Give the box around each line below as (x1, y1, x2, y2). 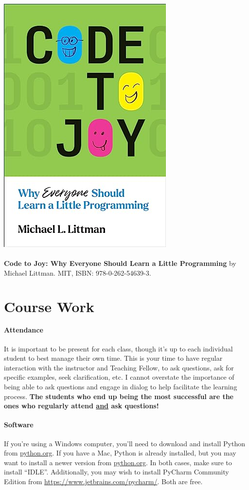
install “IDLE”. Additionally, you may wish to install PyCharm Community (4, 467, 229, 477)
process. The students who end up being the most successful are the (4, 391, 233, 401)
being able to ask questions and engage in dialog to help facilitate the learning (4, 381, 237, 391)
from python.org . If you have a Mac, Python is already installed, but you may (4, 448, 236, 458)
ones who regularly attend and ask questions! (4, 401, 159, 411)
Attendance (4, 325, 43, 335)
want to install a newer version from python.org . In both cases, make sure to (4, 457, 232, 467)
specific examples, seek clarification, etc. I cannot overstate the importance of (4, 372, 234, 382)
